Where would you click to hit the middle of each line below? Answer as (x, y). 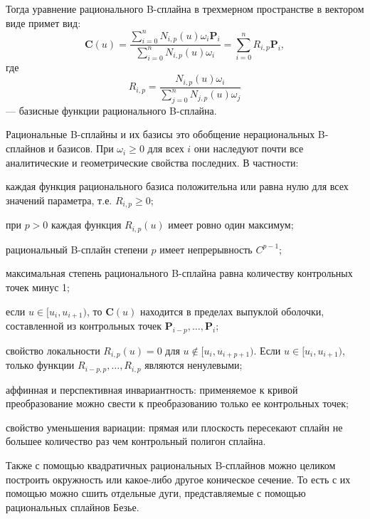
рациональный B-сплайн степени (77, 249)
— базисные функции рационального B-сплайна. (111, 110)
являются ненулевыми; (194, 365)
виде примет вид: (43, 22)
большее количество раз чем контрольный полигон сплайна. (136, 441)
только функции (40, 365)
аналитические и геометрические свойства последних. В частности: (152, 162)
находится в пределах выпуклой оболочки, (232, 311)
